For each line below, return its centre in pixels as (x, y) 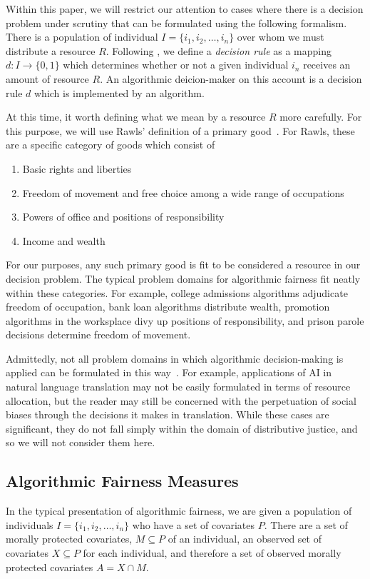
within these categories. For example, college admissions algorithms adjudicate (177, 292)
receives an (327, 65)
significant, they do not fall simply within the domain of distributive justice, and (182, 428)
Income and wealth (64, 240)
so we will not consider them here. (81, 442)
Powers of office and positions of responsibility (123, 217)
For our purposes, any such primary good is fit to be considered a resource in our (183, 265)
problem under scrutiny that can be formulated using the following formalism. (176, 22)
